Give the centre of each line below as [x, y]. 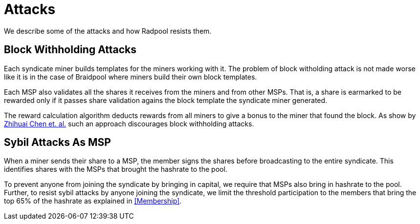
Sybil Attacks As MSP [57, 143]
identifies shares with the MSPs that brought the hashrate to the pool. [116, 169]
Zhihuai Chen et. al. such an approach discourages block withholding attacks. [129, 123]
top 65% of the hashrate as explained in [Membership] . [93, 201]
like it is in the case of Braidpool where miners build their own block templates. [131, 77]
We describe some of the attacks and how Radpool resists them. [108, 31]
